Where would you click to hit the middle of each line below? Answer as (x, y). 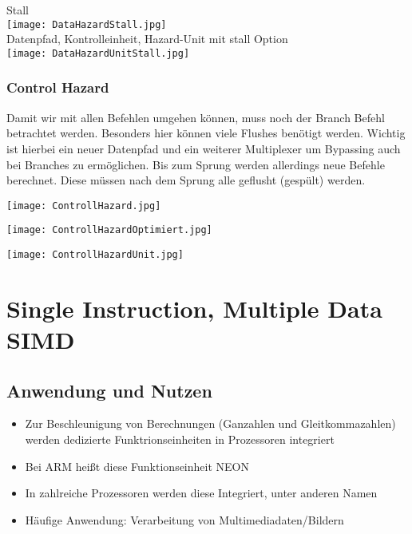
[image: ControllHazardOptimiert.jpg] (109, 230)
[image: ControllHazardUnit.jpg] (95, 255)
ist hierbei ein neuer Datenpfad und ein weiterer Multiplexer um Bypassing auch (204, 148)
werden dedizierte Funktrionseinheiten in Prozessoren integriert (180, 439)
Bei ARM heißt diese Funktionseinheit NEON (137, 466)
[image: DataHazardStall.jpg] (87, 24)
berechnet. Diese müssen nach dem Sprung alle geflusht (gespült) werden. (186, 180)
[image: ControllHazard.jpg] (84, 206)
